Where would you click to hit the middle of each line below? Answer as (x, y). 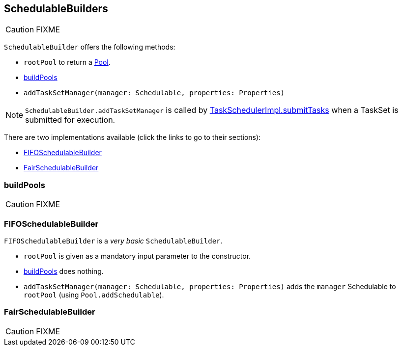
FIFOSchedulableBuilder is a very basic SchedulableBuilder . (113, 241)
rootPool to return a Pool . (67, 62)
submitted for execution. (70, 120)
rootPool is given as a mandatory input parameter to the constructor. (137, 256)
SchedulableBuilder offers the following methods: (90, 47)
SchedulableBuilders (56, 9)
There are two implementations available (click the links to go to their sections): (132, 137)
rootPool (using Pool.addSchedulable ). (94, 295)
